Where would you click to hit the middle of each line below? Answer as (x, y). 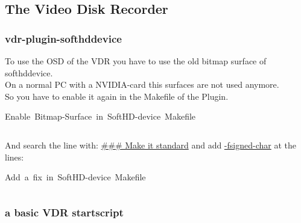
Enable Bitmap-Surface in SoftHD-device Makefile (100, 116)
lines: (14, 157)
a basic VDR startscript (64, 212)
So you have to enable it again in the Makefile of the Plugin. (117, 96)
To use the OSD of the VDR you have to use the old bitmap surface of (136, 61)
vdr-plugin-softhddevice (63, 38)
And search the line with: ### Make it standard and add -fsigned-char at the (150, 145)
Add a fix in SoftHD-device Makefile (75, 177)
